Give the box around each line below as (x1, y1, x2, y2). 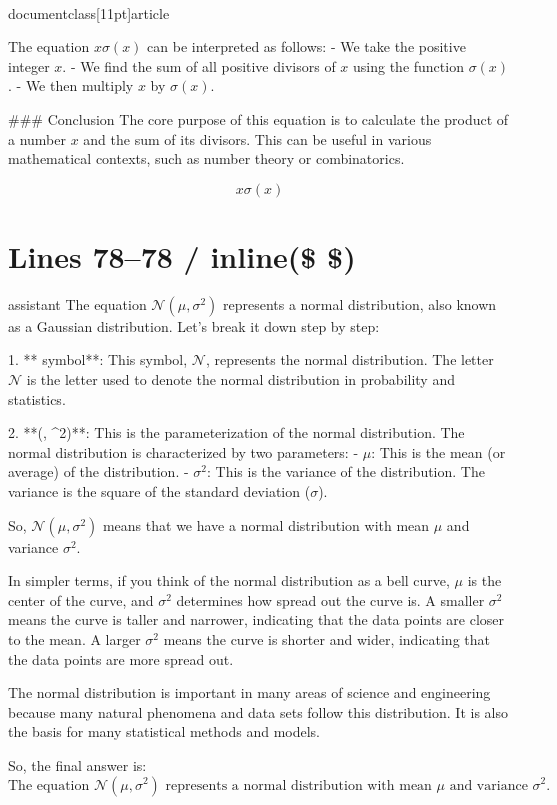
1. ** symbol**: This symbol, (8, 349, 188, 370)
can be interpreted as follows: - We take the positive (147, 36, 466, 57)
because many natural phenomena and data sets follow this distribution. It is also (8, 701, 508, 722)
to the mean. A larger (8, 629, 141, 649)
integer (8, 55, 50, 76)
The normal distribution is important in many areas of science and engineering (8, 682, 491, 703)
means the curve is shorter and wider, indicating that (163, 629, 490, 649)
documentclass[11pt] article (8, 2, 170, 23)
